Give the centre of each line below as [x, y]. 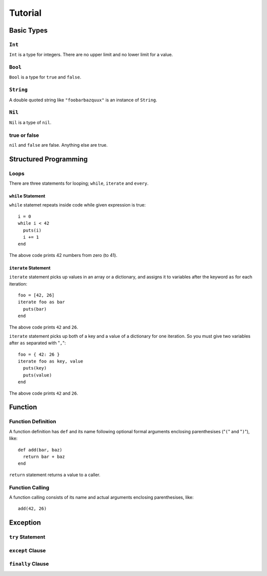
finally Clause [29, 564]
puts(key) [35, 368]
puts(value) [37, 375]
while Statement [27, 196]
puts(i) [32, 230]
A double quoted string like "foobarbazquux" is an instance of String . [83, 100]
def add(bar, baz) [40, 450]
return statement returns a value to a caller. [55, 475]
